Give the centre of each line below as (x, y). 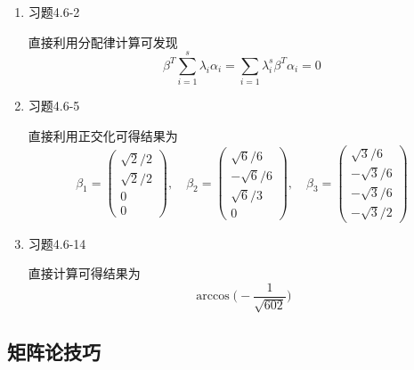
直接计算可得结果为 (84, 273)
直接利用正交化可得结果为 (103, 135)
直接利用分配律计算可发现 (103, 41)
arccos (213, 296)
